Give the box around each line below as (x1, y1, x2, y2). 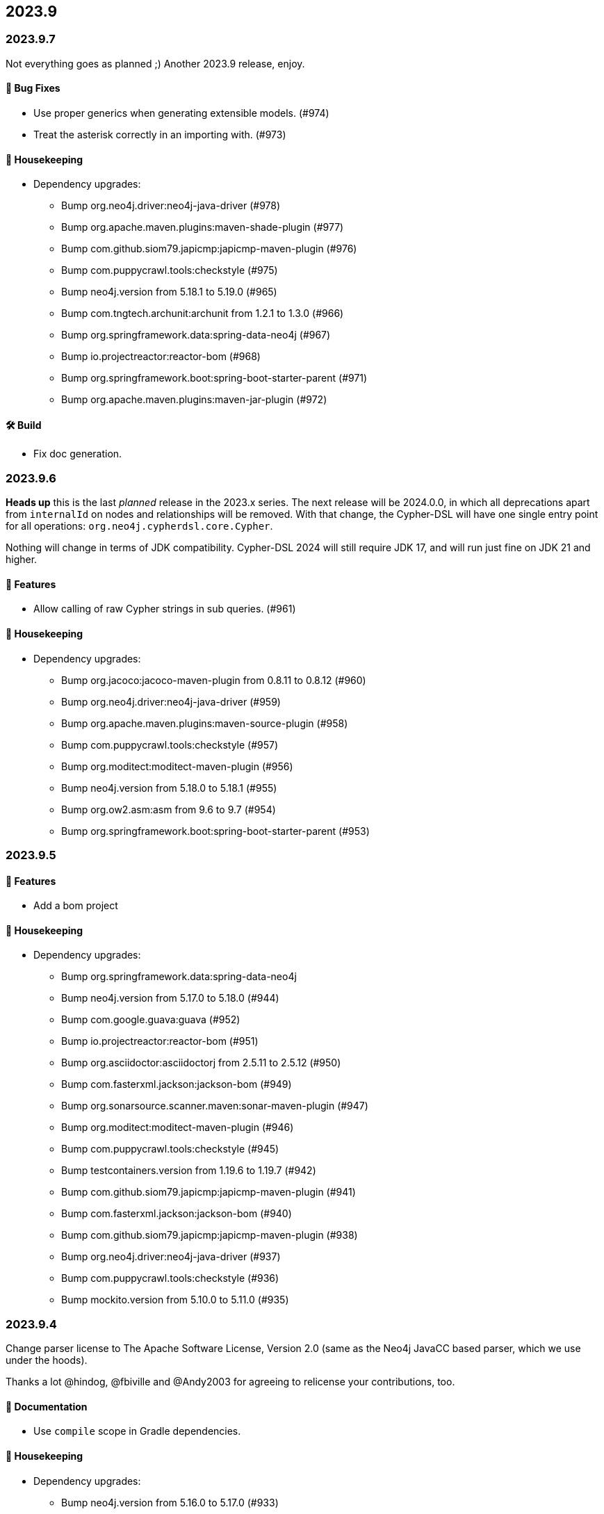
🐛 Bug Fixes (6, 82, 60, 95)
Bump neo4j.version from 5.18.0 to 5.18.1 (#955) (61, 781, 277, 794)
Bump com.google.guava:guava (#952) (61, 1014, 240, 1026)
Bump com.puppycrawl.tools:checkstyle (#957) (61, 738, 279, 751)
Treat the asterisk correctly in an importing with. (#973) (33, 129, 286, 141)
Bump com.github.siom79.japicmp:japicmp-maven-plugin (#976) (61, 243, 357, 255)
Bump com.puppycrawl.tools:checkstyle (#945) (61, 1143, 279, 1155)
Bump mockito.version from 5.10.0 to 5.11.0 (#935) (61, 1294, 289, 1306)
